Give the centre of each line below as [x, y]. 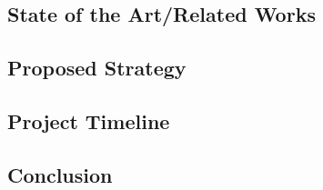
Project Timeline [89, 120]
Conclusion [60, 174]
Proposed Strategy [97, 68]
